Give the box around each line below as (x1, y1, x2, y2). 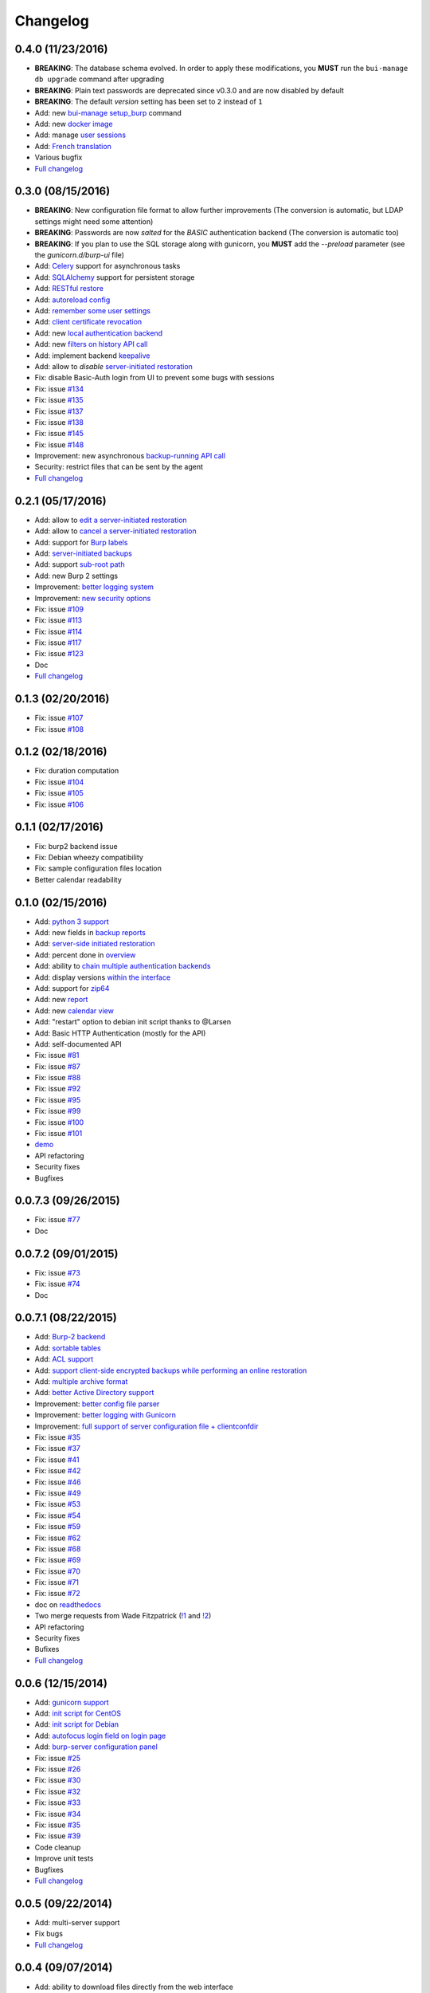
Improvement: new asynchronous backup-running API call (34, 451, 226, 461)
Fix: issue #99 (34, 1107, 81, 1116)
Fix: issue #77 (34, 1215, 80, 1224)
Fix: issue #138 (34, 417, 84, 427)
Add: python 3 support (34, 917, 109, 926)
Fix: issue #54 (34, 1511, 81, 1520)
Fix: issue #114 (34, 627, 83, 636)
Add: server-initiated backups (34, 548, 133, 558)
